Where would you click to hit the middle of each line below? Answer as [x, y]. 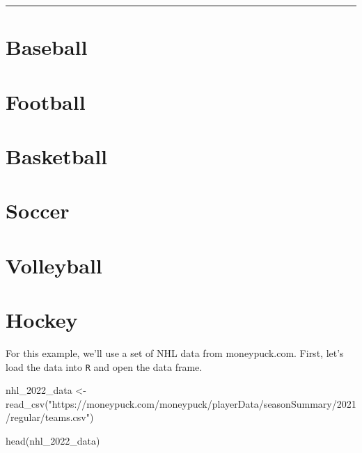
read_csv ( [27, 403]
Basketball [57, 156]
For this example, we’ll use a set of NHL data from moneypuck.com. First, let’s [175, 353]
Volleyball [54, 265]
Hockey [42, 320]
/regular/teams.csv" [48, 417]
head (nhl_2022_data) [53, 441]
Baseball [47, 47]
